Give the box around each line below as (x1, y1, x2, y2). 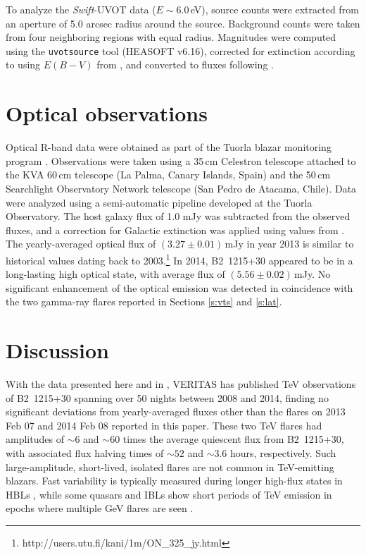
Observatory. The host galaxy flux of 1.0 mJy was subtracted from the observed (6, 209, 351, 224)
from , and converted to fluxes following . (96, 57, 274, 72)
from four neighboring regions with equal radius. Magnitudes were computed (6, 30, 336, 44)
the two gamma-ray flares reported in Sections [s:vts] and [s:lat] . (6, 294, 282, 309)
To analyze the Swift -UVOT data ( (6, 2, 156, 16)
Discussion (6, 336, 109, 365)
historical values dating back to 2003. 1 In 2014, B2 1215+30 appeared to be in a (6, 250, 353, 267)
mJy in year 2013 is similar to (225, 236, 354, 251)
